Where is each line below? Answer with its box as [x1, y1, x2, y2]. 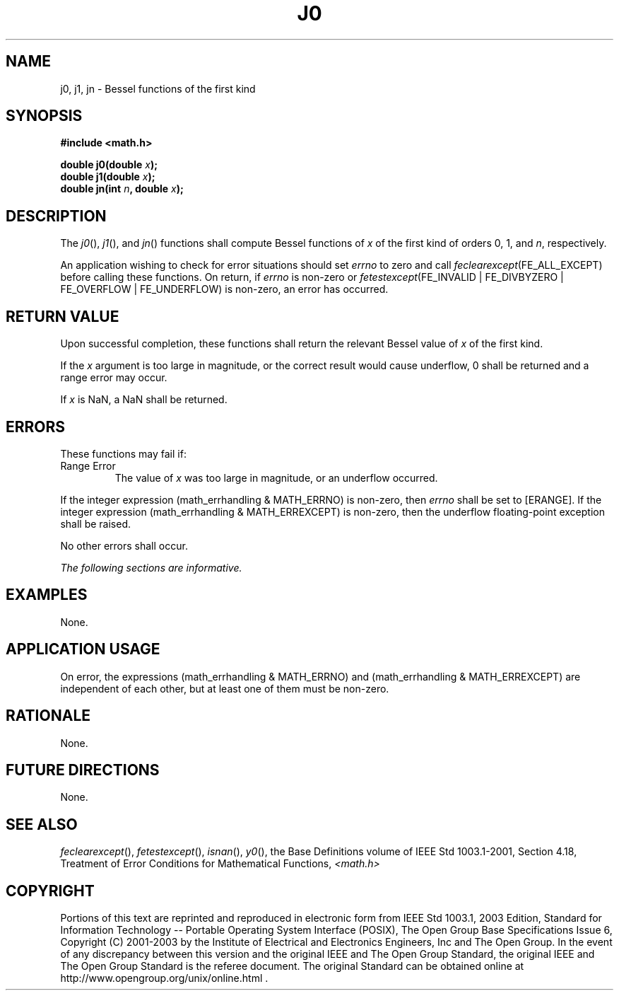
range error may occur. [60, 371, 167, 384]
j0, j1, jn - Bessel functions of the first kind [60, 82, 256, 95]
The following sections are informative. [60, 561, 242, 574]
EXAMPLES [6, 586, 88, 604]
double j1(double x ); [60, 170, 155, 183]
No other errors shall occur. [60, 539, 188, 552]
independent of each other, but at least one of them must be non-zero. [60, 682, 389, 695]
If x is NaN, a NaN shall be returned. [60, 393, 228, 406]
